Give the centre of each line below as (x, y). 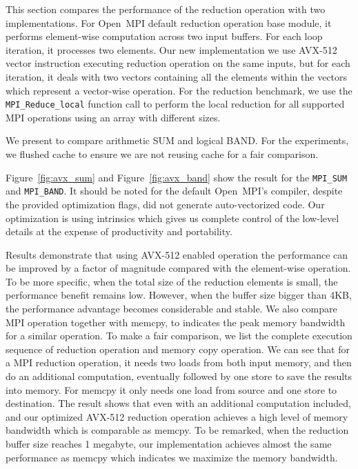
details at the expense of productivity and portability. (119, 231)
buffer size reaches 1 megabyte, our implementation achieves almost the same (169, 443)
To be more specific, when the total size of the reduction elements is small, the (172, 281)
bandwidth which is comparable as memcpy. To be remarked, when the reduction (177, 430)
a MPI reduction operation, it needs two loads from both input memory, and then (179, 362)
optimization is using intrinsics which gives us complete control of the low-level (172, 218)
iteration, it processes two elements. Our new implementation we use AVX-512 (171, 49)
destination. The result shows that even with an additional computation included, (178, 403)
